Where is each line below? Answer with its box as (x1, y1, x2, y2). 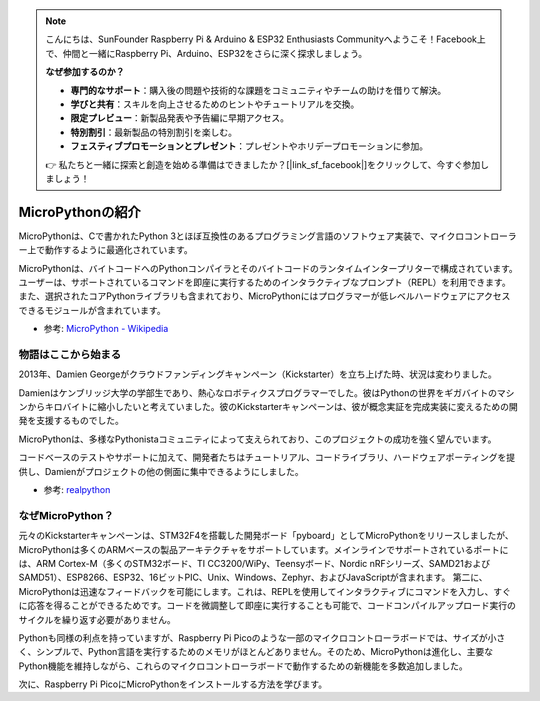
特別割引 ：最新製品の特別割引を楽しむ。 (70, 126, 237, 138)
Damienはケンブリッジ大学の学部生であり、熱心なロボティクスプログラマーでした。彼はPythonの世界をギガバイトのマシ (18, 386, 515, 399)
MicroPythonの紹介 (18, 203, 141, 220)
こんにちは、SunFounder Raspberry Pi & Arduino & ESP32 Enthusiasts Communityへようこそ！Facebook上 (45, 33, 487, 45)
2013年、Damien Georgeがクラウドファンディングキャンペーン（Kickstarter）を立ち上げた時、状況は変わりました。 (18, 368, 497, 380)
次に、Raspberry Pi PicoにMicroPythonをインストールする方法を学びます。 (18, 678, 328, 690)
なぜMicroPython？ (18, 508, 114, 522)
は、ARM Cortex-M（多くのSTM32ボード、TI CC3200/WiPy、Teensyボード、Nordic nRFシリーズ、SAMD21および (18, 557, 490, 569)
